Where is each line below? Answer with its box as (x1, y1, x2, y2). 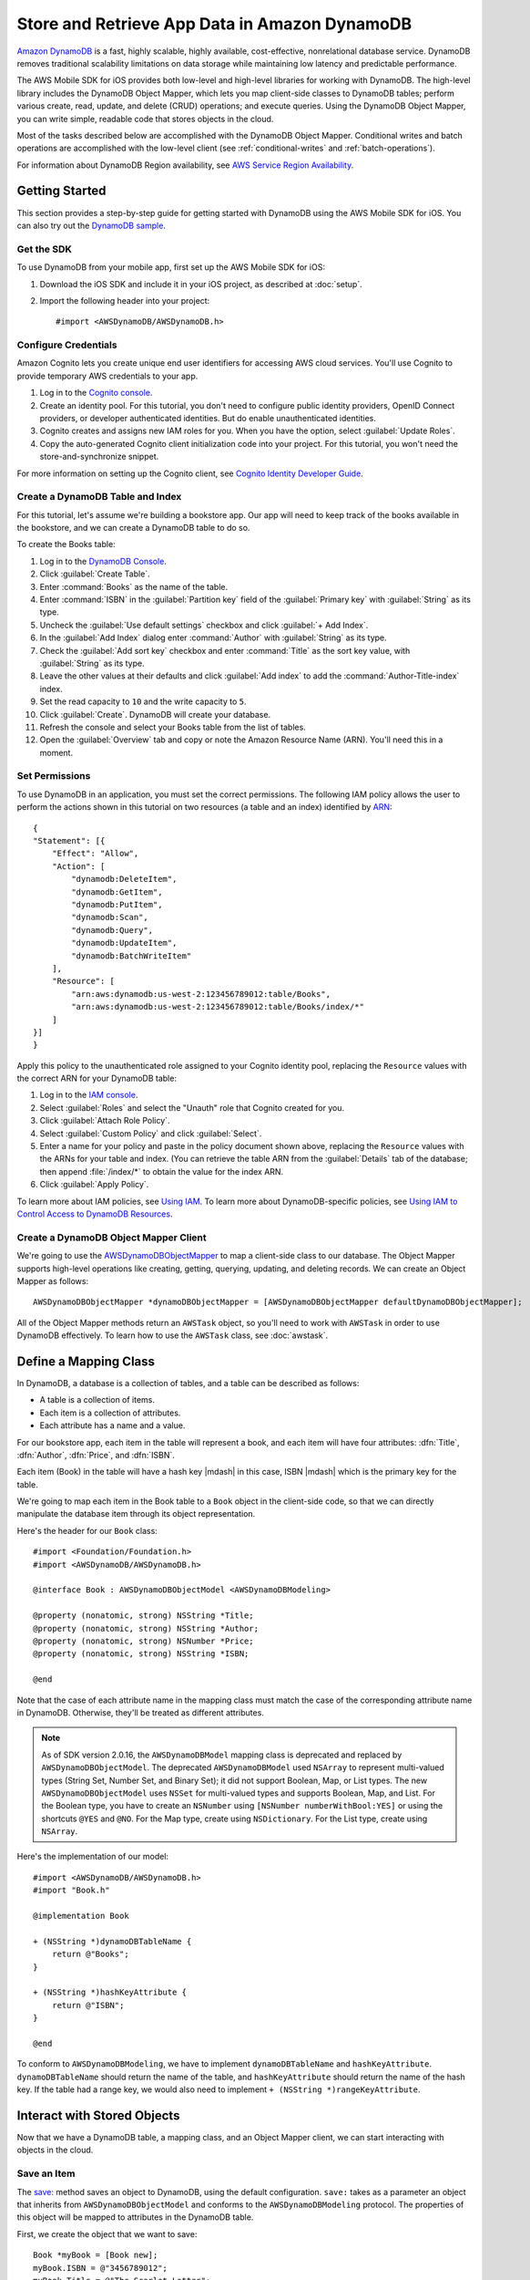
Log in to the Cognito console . (39, 388, 153, 399)
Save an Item (16, 2167, 76, 2180)
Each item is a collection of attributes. (39, 1407, 181, 1418)
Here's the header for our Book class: (16, 1525, 158, 1536)
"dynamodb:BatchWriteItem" (71, 950, 192, 961)
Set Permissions (16, 770, 91, 782)
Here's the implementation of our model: (16, 1851, 168, 1862)
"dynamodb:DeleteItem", (71, 874, 178, 885)
